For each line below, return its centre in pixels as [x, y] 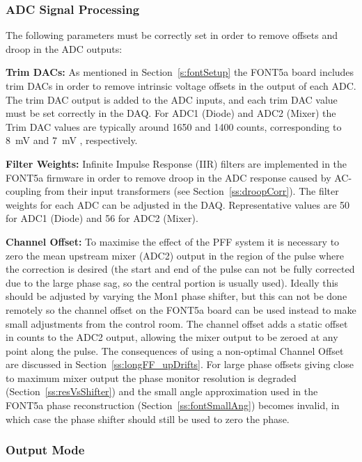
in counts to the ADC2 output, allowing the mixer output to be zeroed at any [172, 337]
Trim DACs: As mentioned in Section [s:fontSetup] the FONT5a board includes [180, 72]
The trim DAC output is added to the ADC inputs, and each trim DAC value [172, 99]
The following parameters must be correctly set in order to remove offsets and [172, 35]
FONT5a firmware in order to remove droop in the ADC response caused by [168, 177]
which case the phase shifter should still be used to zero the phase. [148, 419]
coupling [24, 191]
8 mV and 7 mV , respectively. [72, 140]
